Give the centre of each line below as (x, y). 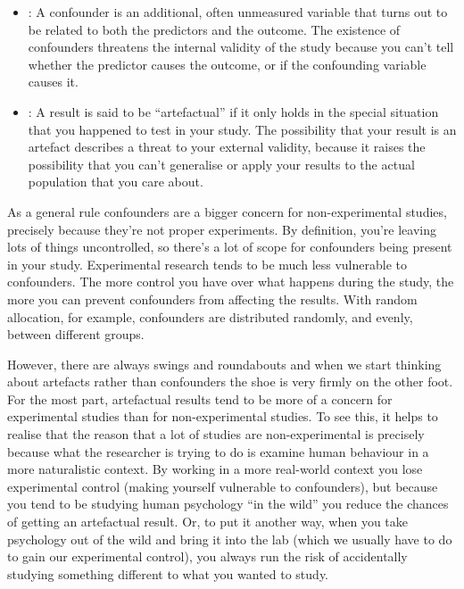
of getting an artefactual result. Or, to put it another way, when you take (208, 522)
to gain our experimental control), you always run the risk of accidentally (207, 556)
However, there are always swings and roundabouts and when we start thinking (224, 364)
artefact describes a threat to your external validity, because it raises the (227, 147)
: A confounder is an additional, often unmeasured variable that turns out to (238, 12)
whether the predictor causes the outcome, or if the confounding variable (227, 64)
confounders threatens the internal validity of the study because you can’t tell (241, 47)
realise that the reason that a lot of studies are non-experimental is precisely (216, 434)
